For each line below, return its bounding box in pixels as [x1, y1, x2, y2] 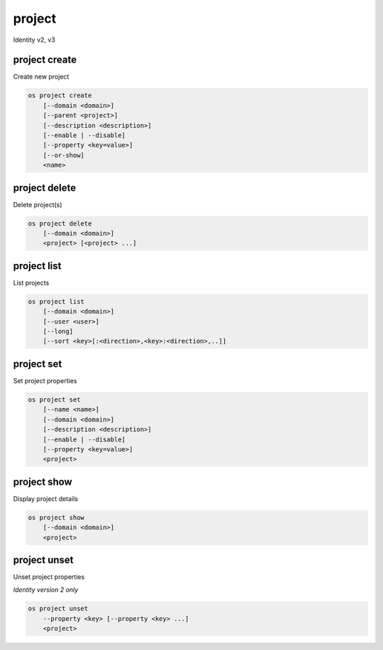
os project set [28, 395, 81, 404]
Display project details [13, 494, 78, 503]
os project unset [28, 605, 89, 613]
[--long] [43, 327, 74, 336]
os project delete [28, 219, 92, 227]
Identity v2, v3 [13, 35, 56, 44]
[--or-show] [43, 151, 85, 159]
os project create [28, 92, 92, 99]
